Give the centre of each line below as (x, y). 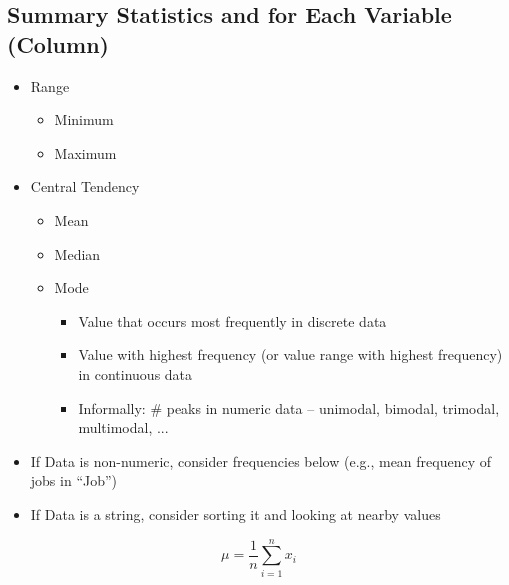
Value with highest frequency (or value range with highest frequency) (290, 354)
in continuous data (135, 373)
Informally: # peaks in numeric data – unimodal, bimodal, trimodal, (289, 407)
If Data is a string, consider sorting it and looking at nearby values (235, 513)
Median (77, 253)
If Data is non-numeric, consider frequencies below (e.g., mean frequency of (261, 460)
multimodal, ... (123, 427)
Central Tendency (85, 186)
